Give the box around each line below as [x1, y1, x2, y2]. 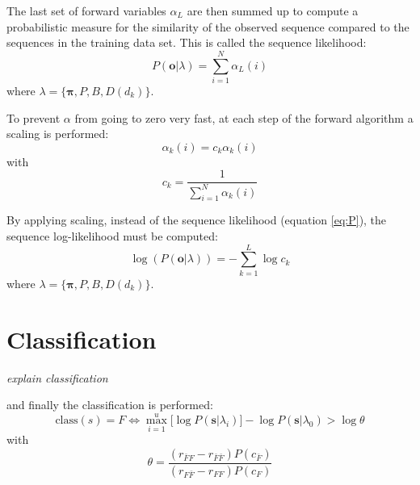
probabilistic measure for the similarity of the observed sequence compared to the [6, 18, 409, 35]
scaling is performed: [6, 125, 109, 142]
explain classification [6, 369, 108, 386]
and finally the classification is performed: [6, 396, 213, 413]
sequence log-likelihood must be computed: [6, 228, 218, 245]
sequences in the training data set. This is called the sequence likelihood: [6, 34, 367, 51]
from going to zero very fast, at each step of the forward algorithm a [74, 109, 414, 126]
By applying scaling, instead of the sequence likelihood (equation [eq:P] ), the [6, 211, 387, 228]
